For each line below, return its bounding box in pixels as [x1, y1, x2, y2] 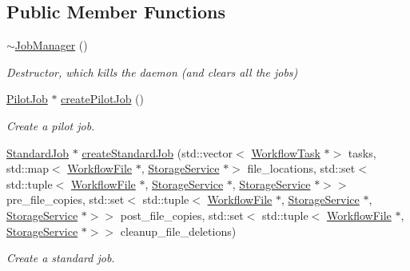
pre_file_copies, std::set [6, 191, 125, 208]
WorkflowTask [251, 144, 320, 161]
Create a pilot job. [6, 117, 95, 134]
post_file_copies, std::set [120, 206, 244, 223]
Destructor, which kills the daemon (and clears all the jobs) [6, 63, 298, 80]
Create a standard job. [6, 249, 115, 266]
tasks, [348, 144, 376, 161]
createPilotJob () [61, 90, 144, 107]
